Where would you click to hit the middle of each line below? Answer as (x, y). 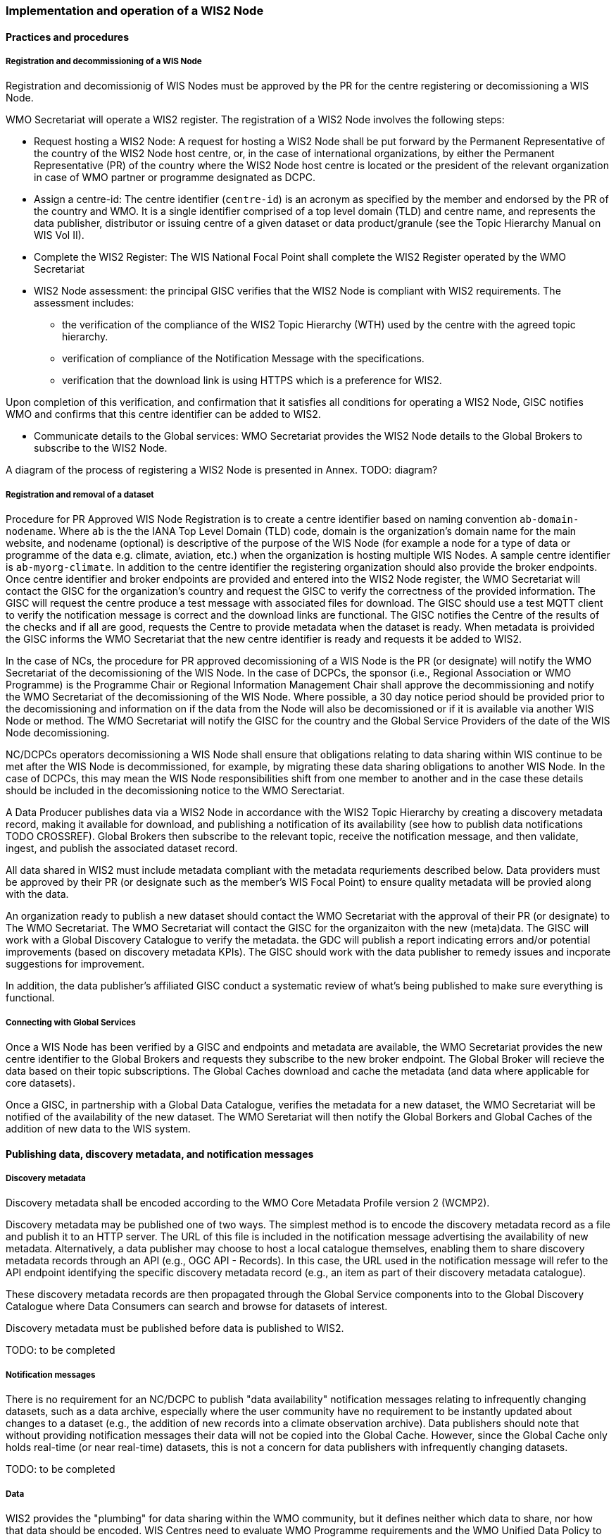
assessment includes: (84, 303)
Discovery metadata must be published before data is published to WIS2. (175, 1328)
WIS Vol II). (59, 235)
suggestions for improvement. (75, 964)
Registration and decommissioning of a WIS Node (104, 61)
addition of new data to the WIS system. (98, 1128)
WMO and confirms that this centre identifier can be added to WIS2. (163, 414)
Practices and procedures (68, 37)
